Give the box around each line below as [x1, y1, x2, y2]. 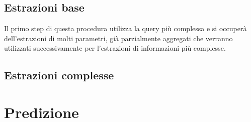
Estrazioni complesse [4, 67, 114, 83]
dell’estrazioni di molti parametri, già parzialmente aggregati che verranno [4, 33, 233, 43]
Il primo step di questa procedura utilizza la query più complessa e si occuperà [4, 23, 247, 34]
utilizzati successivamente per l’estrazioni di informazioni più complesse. [4, 43, 226, 53]
